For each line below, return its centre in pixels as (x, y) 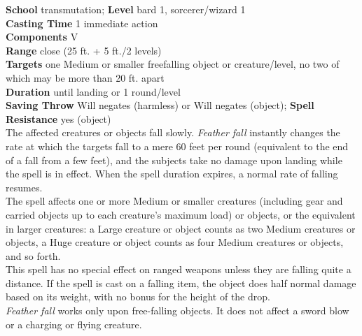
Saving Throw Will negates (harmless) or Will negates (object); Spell (160, 105)
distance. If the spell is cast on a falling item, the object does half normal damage (181, 283)
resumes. (24, 187)
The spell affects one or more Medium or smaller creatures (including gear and (174, 201)
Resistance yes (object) (58, 118)
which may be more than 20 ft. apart (85, 77)
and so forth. (33, 255)
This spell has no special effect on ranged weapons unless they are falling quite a (179, 269)
